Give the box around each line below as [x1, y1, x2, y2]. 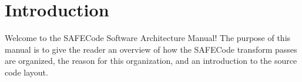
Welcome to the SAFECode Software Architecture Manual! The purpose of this [5, 32, 291, 44]
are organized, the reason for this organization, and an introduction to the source [5, 54, 297, 67]
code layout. [5, 66, 48, 78]
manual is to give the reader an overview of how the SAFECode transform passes [5, 43, 297, 55]
